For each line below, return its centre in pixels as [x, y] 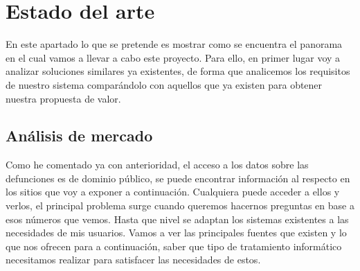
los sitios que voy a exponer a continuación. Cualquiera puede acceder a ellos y [173, 192]
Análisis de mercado [79, 135]
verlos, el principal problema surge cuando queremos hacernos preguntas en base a [180, 206]
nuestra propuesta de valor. [63, 98]
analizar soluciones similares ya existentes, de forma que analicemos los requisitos [178, 71]
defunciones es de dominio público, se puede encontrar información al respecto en [178, 178]
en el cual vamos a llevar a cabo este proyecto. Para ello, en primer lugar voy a [173, 57]
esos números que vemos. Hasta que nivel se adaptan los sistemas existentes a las [177, 219]
